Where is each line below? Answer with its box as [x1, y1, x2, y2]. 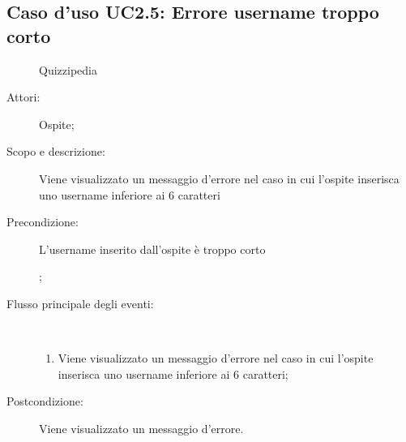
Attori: [6, 88, 41, 105]
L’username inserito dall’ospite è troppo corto [39, 240, 266, 257]
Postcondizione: [6, 393, 83, 410]
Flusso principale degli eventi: [6, 294, 154, 311]
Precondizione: [6, 213, 79, 230]
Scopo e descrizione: [6, 143, 105, 160]
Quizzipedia [39, 61, 97, 78]
